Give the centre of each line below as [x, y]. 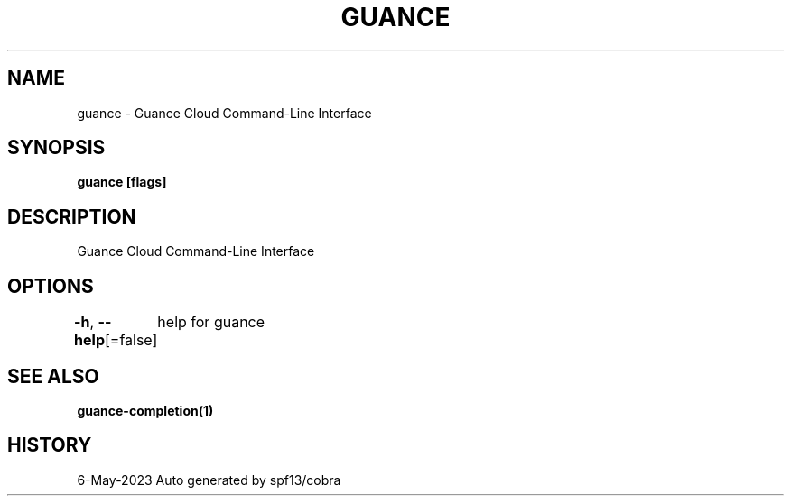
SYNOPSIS [56, 148]
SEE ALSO [53, 376]
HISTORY [50, 445]
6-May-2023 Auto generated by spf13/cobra [209, 480]
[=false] [131, 340]
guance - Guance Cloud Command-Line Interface [224, 113]
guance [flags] [122, 182]
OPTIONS [51, 286]
